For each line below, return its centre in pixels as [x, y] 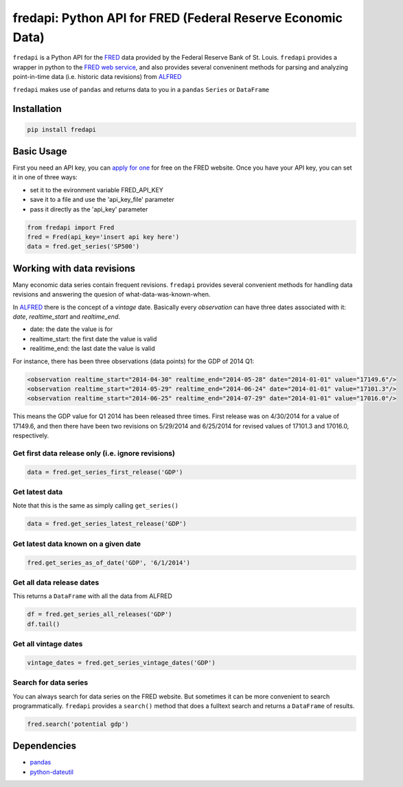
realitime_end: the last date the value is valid [92, 349]
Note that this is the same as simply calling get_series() [95, 505]
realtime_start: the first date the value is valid [93, 339]
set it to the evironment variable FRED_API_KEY [97, 190]
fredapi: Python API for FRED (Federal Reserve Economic [178, 18]
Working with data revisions [74, 268]
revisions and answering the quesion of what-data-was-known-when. [112, 295]
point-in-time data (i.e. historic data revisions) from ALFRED [97, 77]
